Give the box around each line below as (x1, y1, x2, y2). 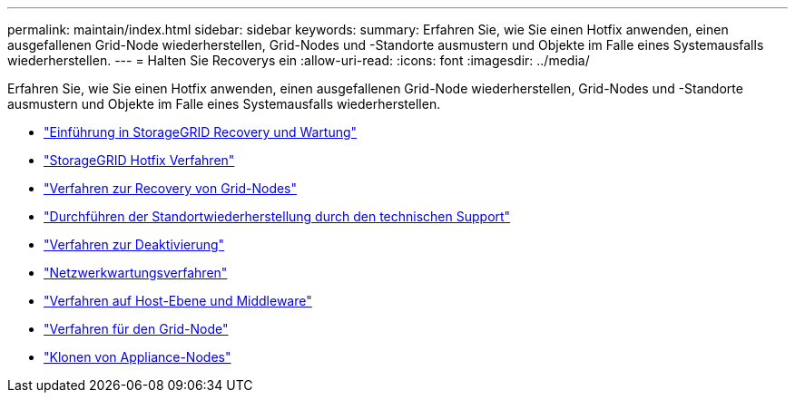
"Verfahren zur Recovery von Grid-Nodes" (44, 180, 298, 196)
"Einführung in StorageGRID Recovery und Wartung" (44, 124, 358, 140)
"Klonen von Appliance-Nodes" (44, 349, 231, 365)
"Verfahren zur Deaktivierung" (44, 237, 225, 252)
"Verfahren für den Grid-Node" (44, 321, 229, 337)
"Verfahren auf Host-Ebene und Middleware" (44, 293, 312, 308)
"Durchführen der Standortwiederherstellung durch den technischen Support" (44, 209, 511, 224)
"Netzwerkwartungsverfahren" (44, 265, 228, 280)
